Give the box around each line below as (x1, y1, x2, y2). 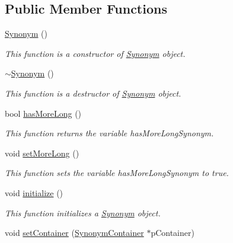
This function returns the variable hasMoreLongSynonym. (5, 127, 214, 139)
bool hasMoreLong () (5, 107, 82, 119)
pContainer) (151, 226, 194, 239)
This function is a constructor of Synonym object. (5, 47, 186, 59)
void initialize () (5, 186, 63, 199)
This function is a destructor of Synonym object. (5, 87, 181, 99)
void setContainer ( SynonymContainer (5, 226, 144, 239)
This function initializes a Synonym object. (5, 206, 161, 219)
